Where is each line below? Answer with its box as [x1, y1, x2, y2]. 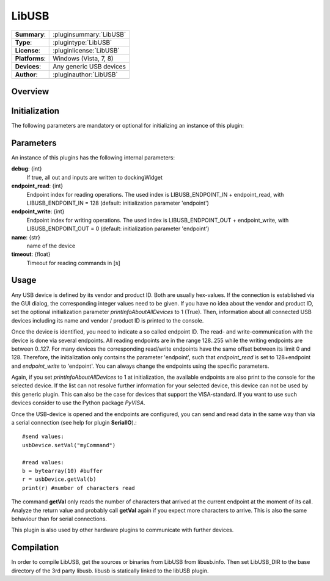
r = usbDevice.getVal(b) [22, 476, 97, 483]
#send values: [22, 433, 64, 440]
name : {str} [11, 233, 41, 241]
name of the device [26, 242, 76, 249]
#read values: [22, 459, 64, 466]
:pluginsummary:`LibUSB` [53, 30, 127, 38]
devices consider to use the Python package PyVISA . [11, 399, 146, 406]
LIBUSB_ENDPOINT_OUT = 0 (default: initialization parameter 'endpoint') [26, 225, 210, 232]
